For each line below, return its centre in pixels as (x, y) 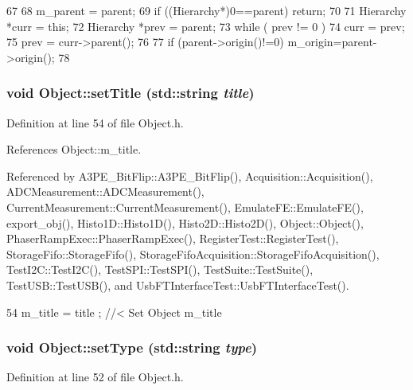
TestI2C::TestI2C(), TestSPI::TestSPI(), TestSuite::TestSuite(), (160, 269)
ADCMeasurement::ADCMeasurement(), (105, 191)
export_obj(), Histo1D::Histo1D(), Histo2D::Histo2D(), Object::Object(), (185, 222)
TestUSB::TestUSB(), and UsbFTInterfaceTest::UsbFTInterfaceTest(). (178, 285)
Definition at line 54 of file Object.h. (95, 122)
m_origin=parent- (332, 42)
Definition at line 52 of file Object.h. (95, 377)
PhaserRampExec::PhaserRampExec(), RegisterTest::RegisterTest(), (173, 238)
